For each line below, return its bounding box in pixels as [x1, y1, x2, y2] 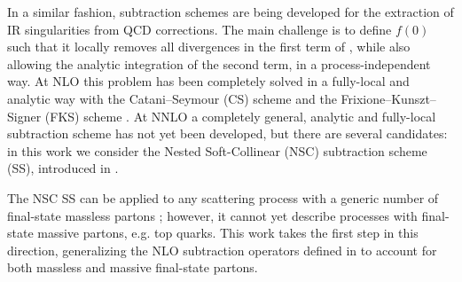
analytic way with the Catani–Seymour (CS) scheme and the [7, 89, 337, 107]
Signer [7, 106, 42, 125]
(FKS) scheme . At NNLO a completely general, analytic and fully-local [44, 106, 436, 125]
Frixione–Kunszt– [341, 89, 436, 107]
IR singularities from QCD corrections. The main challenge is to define [7, 20, 392, 38]
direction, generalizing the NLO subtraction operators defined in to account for [7, 240, 437, 259]
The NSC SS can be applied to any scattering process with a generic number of [7, 188, 439, 207]
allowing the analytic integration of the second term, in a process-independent [7, 54, 431, 73]
